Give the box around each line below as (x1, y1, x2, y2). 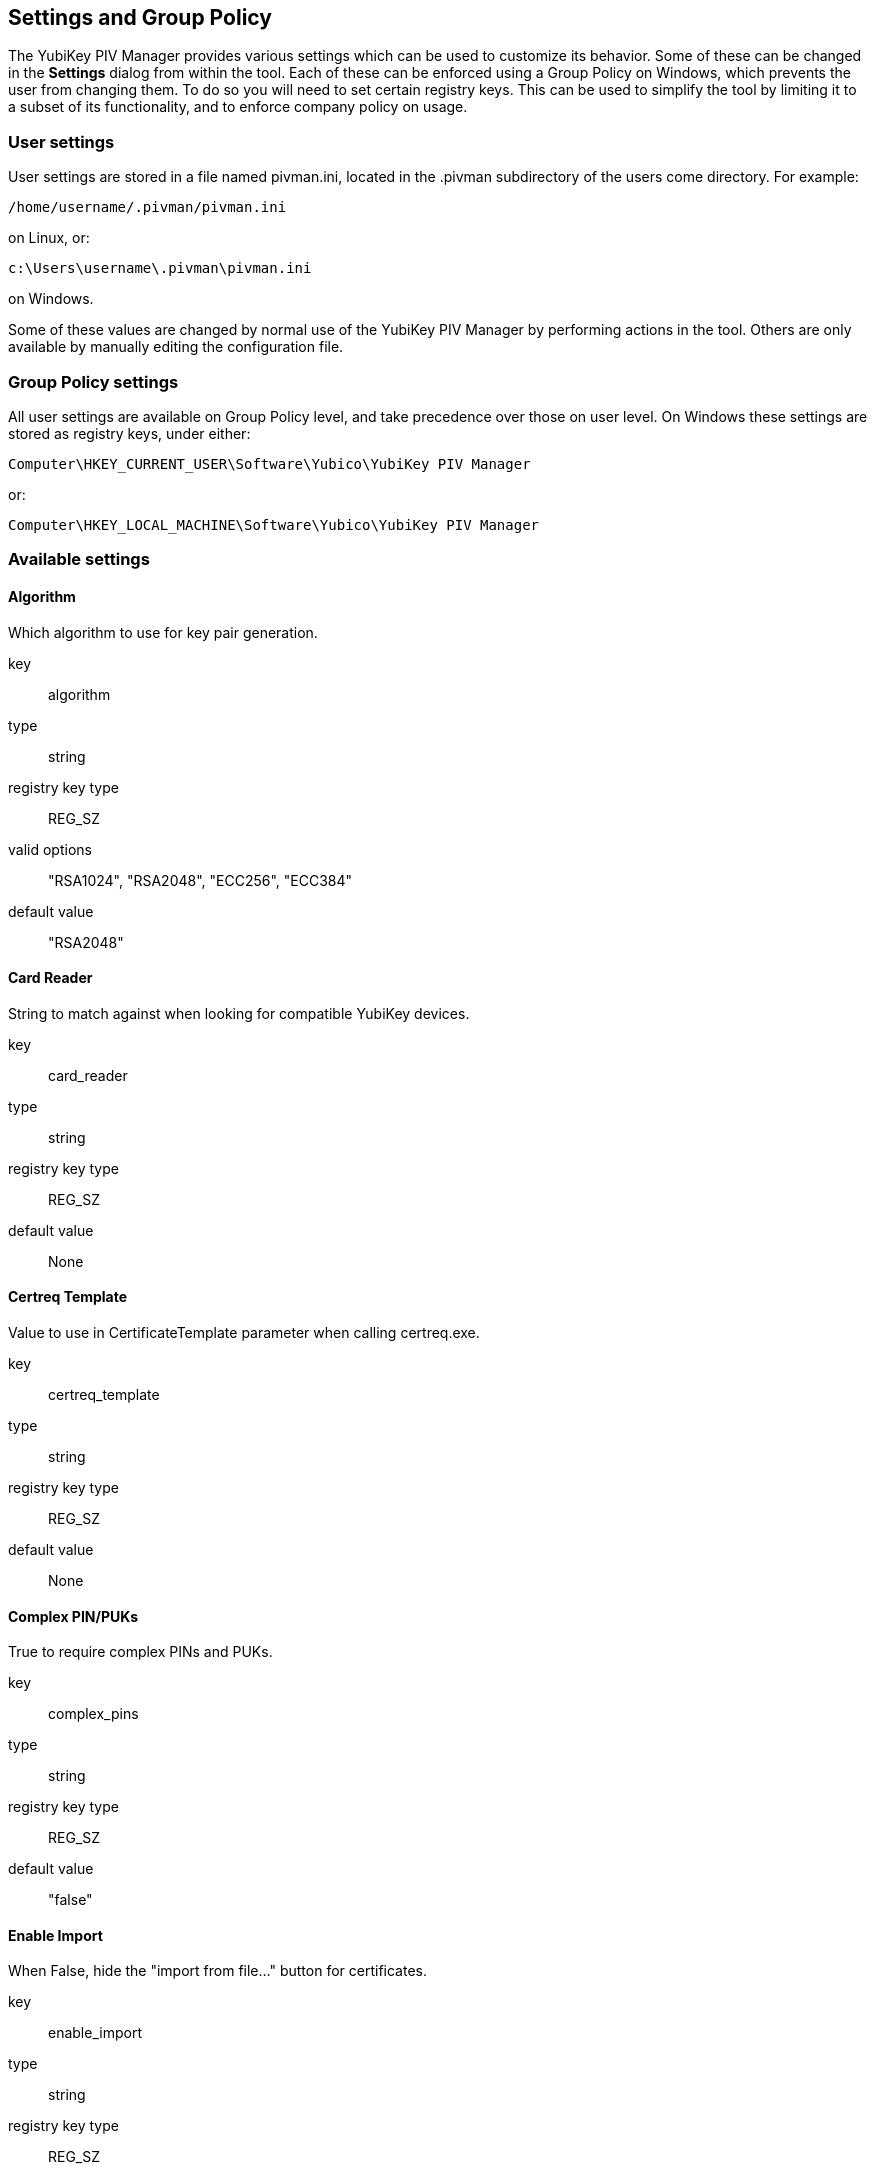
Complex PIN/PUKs (8, 1607, 139, 1625)
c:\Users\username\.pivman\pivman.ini (8, 260, 312, 277)
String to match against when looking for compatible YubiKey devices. (8, 1004, 470, 1022)
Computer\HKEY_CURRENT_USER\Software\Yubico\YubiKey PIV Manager (8, 455, 531, 472)
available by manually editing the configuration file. (8, 338, 344, 356)
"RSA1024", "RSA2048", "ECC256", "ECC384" (48, 871, 353, 889)
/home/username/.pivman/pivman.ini (8, 199, 287, 216)
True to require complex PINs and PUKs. (8, 1643, 273, 1661)
